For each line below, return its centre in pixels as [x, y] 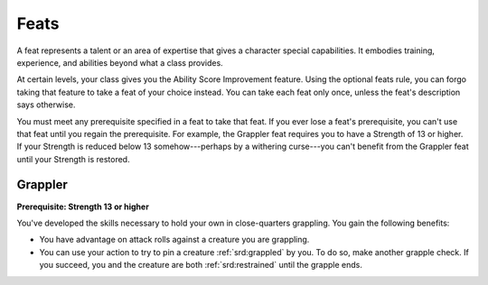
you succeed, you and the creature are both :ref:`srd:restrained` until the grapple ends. [201, 265]
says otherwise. [46, 105]
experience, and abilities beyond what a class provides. [120, 62]
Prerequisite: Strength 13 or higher [83, 207]
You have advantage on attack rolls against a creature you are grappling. [174, 240]
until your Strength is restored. [73, 159]
